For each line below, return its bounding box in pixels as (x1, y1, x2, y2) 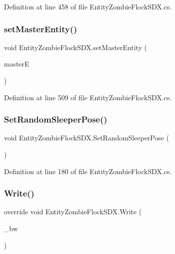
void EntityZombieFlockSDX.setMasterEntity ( (4, 42, 147, 52)
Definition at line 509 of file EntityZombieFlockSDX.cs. (4, 92, 172, 102)
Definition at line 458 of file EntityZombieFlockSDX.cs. (4, 1, 172, 11)
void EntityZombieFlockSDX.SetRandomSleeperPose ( (4, 132, 169, 143)
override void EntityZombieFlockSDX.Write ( (4, 206, 142, 217)
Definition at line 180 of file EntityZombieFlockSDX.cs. (4, 166, 172, 176)
